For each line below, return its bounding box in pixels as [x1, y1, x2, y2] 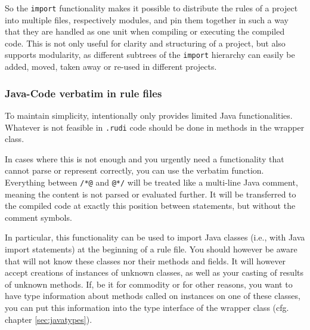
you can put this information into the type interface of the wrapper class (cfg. [5, 301, 289, 313]
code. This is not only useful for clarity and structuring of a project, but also [5, 36, 286, 49]
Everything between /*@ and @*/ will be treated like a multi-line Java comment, [5, 175, 298, 188]
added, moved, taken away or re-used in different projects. [5, 60, 217, 73]
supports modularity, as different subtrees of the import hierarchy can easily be [5, 48, 295, 61]
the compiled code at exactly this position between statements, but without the [5, 199, 296, 212]
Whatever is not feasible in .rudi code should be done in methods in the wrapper [5, 121, 305, 133]
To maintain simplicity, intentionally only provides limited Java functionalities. [5, 109, 293, 121]
